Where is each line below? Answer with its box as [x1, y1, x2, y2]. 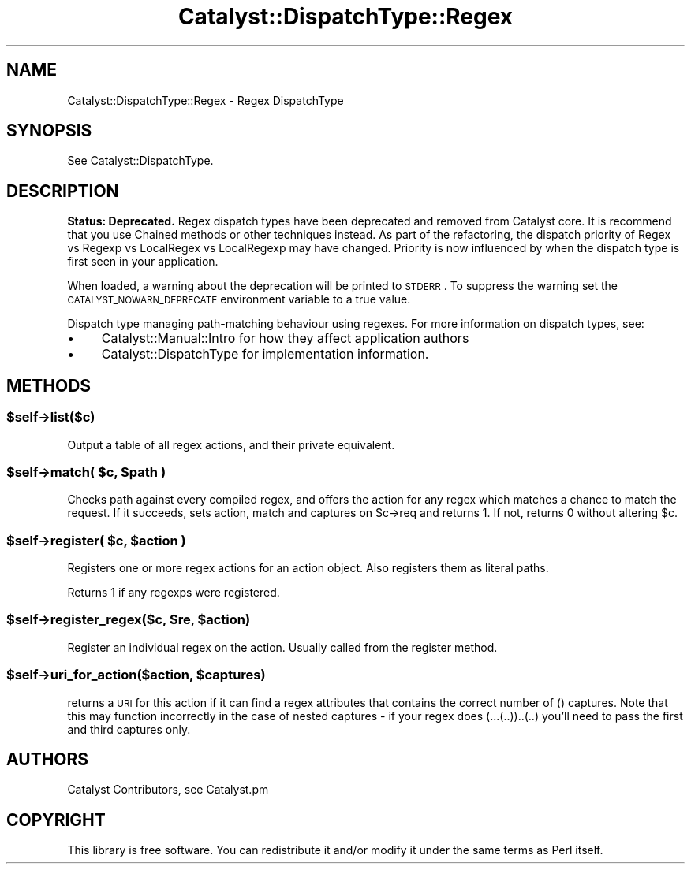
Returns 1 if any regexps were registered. [67, 586, 280, 599]
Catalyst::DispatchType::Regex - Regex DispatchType [67, 93, 344, 107]
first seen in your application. [67, 255, 219, 269]
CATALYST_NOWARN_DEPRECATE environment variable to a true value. [67, 292, 411, 307]
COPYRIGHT [6, 809, 106, 830]
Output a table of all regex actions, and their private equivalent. [67, 437, 395, 452]
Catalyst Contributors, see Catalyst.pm [67, 783, 269, 797]
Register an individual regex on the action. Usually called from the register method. [67, 640, 498, 654]
